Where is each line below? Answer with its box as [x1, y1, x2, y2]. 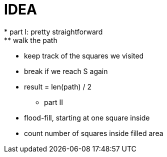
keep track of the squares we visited [24, 51, 144, 60]
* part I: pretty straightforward [4, 27, 103, 36]
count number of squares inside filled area [24, 128, 163, 137]
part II [44, 97, 63, 106]
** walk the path [4, 35, 57, 44]
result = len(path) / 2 [24, 82, 92, 91]
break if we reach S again [24, 66, 108, 75]
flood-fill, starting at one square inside [24, 113, 150, 122]
